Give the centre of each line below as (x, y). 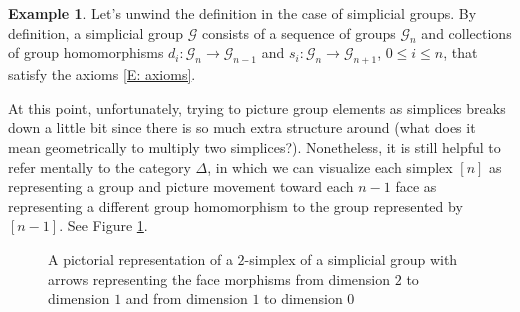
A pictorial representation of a (140, 258)
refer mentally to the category (99, 166)
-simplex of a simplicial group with (351, 258)
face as (416, 186)
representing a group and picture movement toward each (181, 186)
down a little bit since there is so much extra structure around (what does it (242, 127)
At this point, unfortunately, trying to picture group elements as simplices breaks (257, 107)
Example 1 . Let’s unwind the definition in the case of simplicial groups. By (242, 13)
